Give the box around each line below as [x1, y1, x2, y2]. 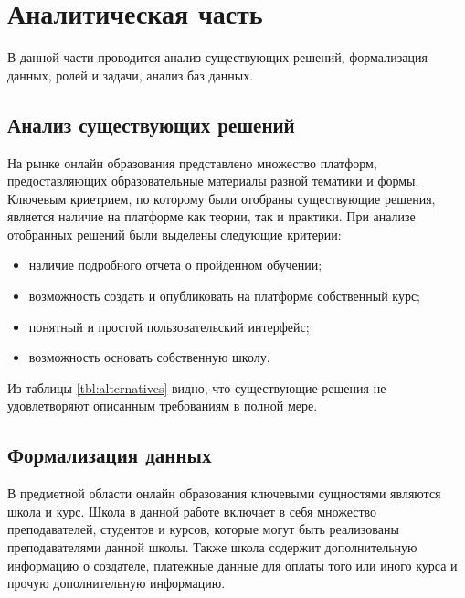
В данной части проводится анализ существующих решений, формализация [7, 48, 428, 67]
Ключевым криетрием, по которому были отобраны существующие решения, [7, 188, 436, 208]
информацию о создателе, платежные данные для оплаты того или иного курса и [7, 555, 458, 574]
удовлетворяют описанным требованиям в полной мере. [7, 396, 318, 415]
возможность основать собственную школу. [28, 347, 270, 367]
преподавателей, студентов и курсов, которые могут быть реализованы [7, 519, 399, 539]
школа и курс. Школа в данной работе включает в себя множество [7, 501, 377, 520]
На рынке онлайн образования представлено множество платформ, [7, 153, 377, 172]
